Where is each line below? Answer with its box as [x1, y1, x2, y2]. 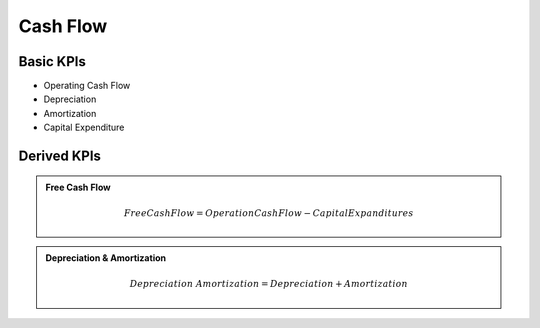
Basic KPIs [18, 53, 87, 70]
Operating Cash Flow [43, 80, 131, 92]
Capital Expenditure [43, 121, 125, 134]
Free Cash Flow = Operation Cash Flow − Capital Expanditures [123, 207, 414, 219]
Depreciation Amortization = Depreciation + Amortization [129, 278, 409, 290]
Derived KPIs [18, 148, 102, 165]
